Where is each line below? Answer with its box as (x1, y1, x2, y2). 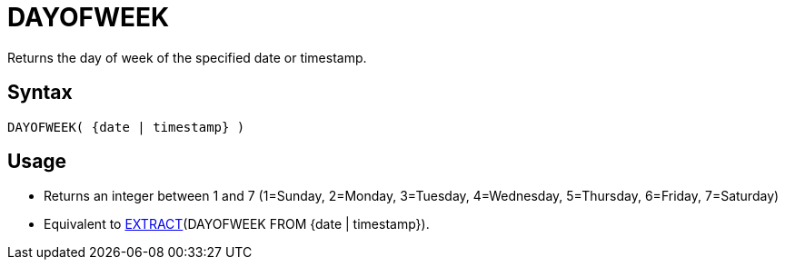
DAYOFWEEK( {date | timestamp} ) (7, 119, 245, 134)
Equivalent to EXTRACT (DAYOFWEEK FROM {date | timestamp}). (44, 216, 430, 232)
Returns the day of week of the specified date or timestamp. (7, 49, 367, 65)
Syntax (7, 81, 73, 104)
